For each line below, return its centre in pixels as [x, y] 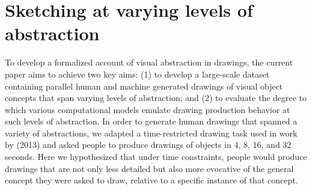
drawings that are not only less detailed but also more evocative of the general [149, 168]
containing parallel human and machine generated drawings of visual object [144, 86]
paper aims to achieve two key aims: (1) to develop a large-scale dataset [137, 74]
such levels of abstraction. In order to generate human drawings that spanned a [151, 121]
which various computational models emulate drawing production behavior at [148, 109]
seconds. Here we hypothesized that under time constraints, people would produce [156, 157]
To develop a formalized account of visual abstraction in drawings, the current [149, 62]
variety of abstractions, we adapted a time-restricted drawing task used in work [151, 133]
